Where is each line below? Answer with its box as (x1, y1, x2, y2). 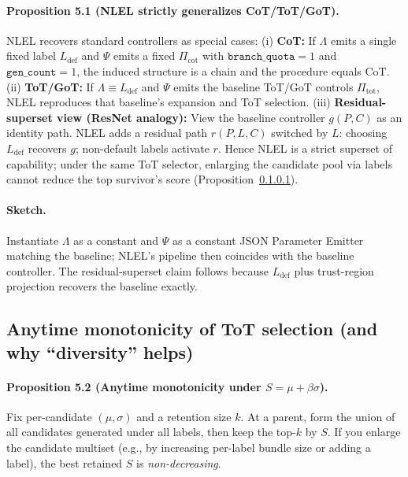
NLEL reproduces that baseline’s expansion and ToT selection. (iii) (6, 94, 331, 110)
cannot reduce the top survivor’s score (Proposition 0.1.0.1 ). (6, 171, 299, 187)
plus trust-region (294, 262, 374, 279)
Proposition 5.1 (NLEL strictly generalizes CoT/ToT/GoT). (6, 2, 339, 18)
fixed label (6, 47, 57, 64)
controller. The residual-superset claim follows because (6, 262, 269, 279)
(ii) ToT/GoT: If (6, 78, 94, 94)
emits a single (330, 31, 397, 48)
